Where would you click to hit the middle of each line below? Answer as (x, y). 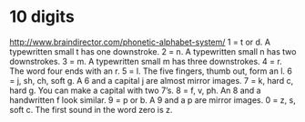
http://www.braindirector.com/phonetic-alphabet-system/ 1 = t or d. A (140, 42)
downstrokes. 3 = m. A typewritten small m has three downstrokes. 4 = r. (146, 61)
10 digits (42, 17)
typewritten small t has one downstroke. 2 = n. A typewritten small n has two (153, 51)
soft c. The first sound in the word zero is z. (91, 109)
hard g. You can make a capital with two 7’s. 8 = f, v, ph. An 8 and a (135, 90)
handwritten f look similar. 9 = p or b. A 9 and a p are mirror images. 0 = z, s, (152, 100)
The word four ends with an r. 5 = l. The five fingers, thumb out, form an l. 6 (151, 71)
